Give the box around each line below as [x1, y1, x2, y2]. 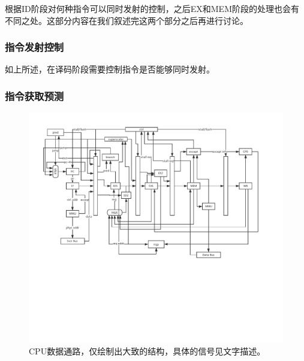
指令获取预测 [5, 88, 64, 103]
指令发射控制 [5, 40, 64, 54]
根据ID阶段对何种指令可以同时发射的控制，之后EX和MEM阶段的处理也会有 [5, 2, 299, 14]
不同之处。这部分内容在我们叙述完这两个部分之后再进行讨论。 [5, 14, 248, 26]
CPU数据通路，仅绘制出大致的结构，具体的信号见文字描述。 [29, 345, 266, 357]
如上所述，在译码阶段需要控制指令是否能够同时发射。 [5, 63, 215, 75]
